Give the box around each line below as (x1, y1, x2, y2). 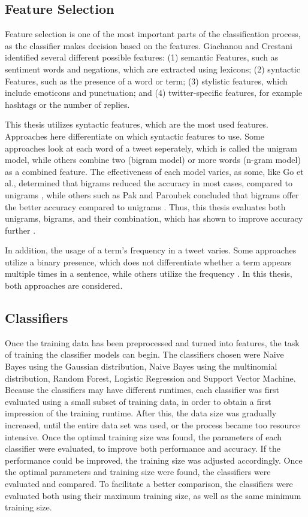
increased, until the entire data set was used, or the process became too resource (5, 419, 300, 431)
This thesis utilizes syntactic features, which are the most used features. (5, 118, 268, 131)
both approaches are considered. (5, 279, 123, 292)
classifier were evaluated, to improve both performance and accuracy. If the (5, 442, 281, 455)
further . (5, 223, 36, 236)
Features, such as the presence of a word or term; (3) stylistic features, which (5, 74, 288, 87)
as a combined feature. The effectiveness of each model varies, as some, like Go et (5, 165, 304, 177)
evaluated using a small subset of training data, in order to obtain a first (5, 395, 271, 407)
